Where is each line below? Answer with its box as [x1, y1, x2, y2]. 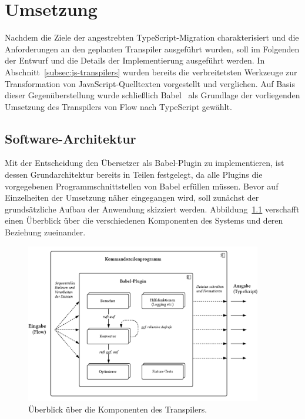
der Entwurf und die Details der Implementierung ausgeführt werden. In [5, 54, 265, 66]
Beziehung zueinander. [5, 226, 86, 238]
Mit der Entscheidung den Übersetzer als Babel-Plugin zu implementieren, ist [5, 157, 284, 169]
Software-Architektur [5, 129, 136, 147]
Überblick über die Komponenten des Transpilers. [28, 403, 207, 415]
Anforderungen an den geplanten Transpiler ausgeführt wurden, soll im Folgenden [5, 42, 300, 55]
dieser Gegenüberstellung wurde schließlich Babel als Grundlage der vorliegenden [5, 89, 300, 101]
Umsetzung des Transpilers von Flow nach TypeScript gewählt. [5, 100, 232, 112]
